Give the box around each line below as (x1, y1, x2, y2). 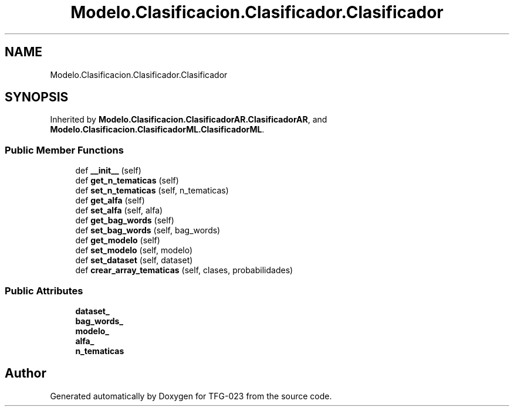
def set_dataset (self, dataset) (75, 255, 193, 266)
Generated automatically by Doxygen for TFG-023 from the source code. (50, 390, 332, 401)
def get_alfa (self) (75, 195, 145, 206)
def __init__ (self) (75, 165, 141, 176)
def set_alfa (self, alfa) (75, 205, 163, 216)
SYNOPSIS (5, 90, 69, 105)
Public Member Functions (5, 144, 124, 156)
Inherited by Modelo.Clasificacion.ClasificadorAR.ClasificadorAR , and (50, 114, 327, 125)
